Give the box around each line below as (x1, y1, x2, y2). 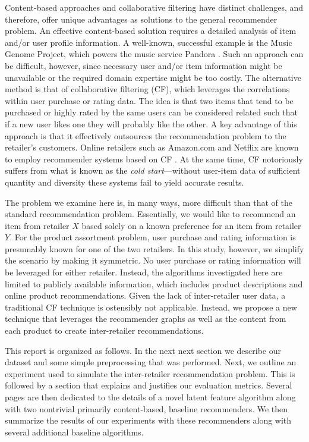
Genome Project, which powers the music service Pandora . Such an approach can (5, 48, 304, 60)
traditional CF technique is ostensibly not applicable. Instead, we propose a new (5, 300, 297, 313)
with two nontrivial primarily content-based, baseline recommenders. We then (5, 402, 288, 415)
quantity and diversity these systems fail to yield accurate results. (5, 175, 244, 188)
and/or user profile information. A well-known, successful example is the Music (5, 36, 292, 48)
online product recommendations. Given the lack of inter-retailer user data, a (5, 289, 286, 302)
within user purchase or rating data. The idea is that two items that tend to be (5, 94, 294, 106)
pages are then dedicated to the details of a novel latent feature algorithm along (5, 391, 296, 403)
